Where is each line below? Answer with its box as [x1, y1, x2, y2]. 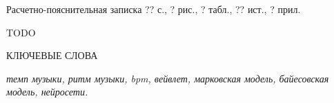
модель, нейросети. [6, 84, 88, 99]
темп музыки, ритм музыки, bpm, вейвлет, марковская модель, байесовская [6, 71, 329, 85]
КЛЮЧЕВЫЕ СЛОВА [6, 48, 98, 62]
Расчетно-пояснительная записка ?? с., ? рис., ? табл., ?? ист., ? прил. [6, 2, 301, 16]
